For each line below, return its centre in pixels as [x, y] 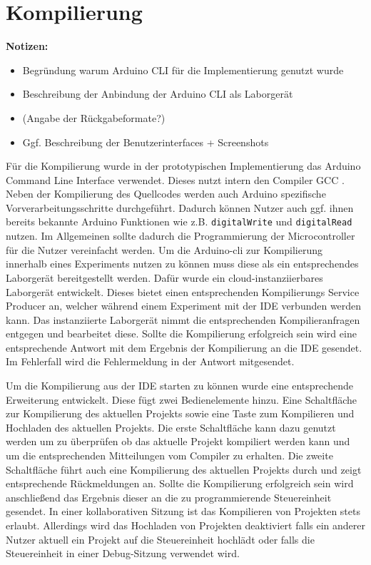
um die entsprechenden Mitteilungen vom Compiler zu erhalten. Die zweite [169, 455]
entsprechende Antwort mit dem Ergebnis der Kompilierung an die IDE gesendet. [184, 347]
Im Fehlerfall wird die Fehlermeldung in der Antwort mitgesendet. [150, 361]
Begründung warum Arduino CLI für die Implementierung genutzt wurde [183, 70]
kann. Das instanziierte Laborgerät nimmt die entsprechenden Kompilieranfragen [183, 319]
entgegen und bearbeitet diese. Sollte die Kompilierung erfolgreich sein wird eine [181, 334]
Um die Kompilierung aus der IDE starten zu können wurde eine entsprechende [179, 386]
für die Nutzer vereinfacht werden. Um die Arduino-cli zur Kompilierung [164, 249]
